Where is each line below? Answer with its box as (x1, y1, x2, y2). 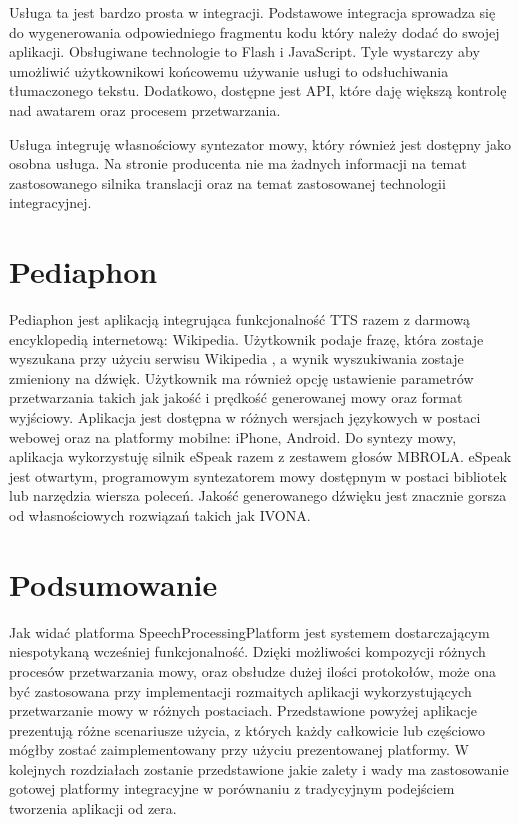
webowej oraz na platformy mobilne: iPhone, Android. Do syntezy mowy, (9, 426, 457, 447)
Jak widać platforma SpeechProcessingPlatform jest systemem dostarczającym (9, 621, 490, 642)
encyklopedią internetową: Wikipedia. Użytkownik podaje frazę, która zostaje (9, 328, 484, 349)
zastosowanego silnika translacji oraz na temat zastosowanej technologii (9, 172, 446, 193)
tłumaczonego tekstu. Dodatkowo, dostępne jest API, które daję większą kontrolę (9, 80, 507, 101)
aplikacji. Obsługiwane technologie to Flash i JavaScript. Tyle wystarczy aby (9, 41, 480, 62)
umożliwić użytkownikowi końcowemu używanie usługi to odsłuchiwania (9, 60, 449, 81)
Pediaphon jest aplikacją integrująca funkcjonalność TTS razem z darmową (9, 309, 470, 330)
